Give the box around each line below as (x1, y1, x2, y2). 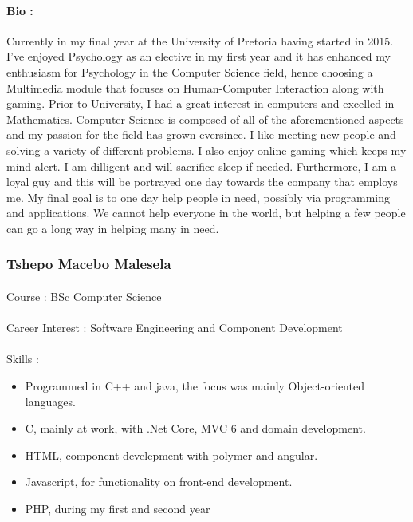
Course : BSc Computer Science (6, 287, 162, 304)
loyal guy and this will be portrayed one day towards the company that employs (6, 173, 398, 190)
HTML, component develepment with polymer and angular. (25, 446, 318, 463)
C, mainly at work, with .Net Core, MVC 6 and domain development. (25, 420, 366, 437)
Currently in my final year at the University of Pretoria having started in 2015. (6, 32, 394, 49)
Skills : (6, 350, 39, 367)
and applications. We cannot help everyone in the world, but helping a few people (6, 204, 406, 221)
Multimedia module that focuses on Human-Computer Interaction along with (6, 79, 384, 96)
